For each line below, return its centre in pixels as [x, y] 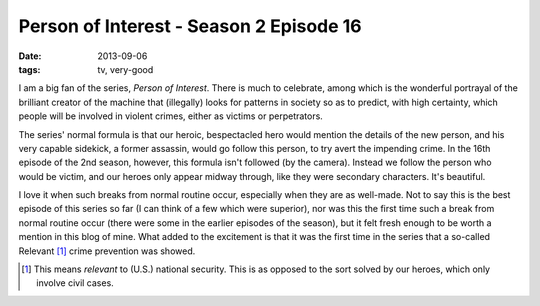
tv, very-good [125, 69]
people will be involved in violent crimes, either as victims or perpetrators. [171, 116]
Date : [30, 56]
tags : [29, 69]
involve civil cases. [75, 283]
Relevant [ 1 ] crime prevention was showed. [107, 251]
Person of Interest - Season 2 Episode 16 [190, 26]
